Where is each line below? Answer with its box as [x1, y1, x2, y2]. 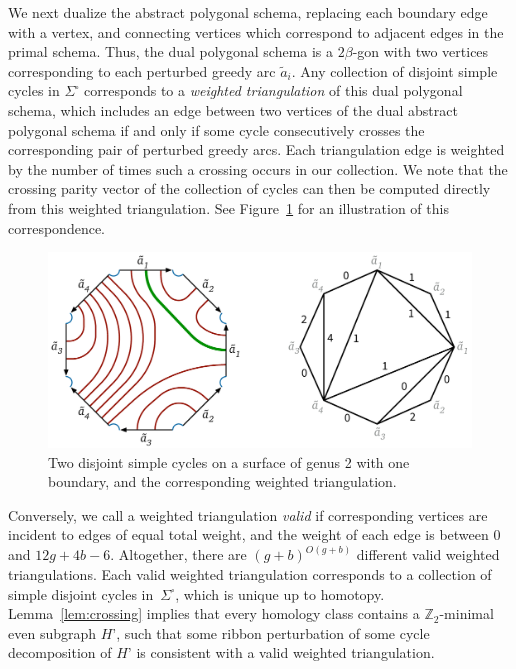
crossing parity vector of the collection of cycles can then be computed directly [8, 178, 491, 199]
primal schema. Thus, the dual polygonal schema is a [8, 41, 334, 62]
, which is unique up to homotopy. [175, 583, 385, 604]
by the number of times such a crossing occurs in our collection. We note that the [8, 158, 508, 179]
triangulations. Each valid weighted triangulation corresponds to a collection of [8, 563, 492, 584]
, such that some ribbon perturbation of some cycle [116, 622, 430, 643]
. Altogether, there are [110, 544, 247, 565]
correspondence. [8, 217, 105, 238]
